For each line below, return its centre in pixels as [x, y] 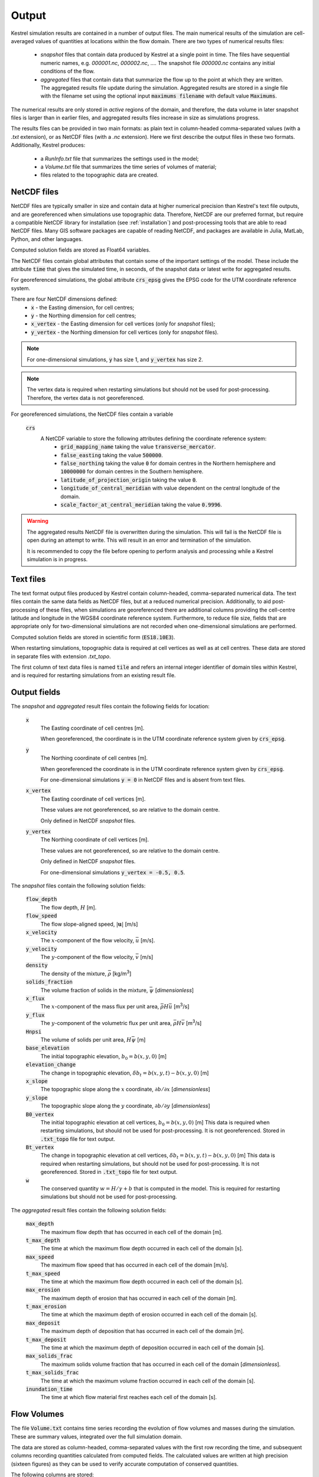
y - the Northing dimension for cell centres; [84, 315]
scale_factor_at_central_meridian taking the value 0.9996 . [141, 505]
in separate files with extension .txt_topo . [61, 656]
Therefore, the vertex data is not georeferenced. [86, 398]
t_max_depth [43, 1240]
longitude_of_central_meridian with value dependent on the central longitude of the [170, 488]
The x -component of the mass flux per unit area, [100, 1007]
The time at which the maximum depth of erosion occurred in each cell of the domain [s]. [149, 1315]
